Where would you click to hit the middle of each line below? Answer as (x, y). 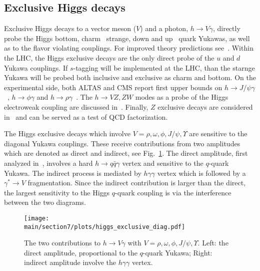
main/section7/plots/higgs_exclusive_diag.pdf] (105, 227)
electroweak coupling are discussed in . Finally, (76, 106)
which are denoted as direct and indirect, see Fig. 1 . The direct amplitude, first (126, 153)
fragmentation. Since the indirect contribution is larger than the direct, (137, 183)
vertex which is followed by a (201, 173)
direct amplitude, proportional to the (81, 252)
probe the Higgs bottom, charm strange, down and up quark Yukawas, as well (127, 38)
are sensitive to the (218, 133)
